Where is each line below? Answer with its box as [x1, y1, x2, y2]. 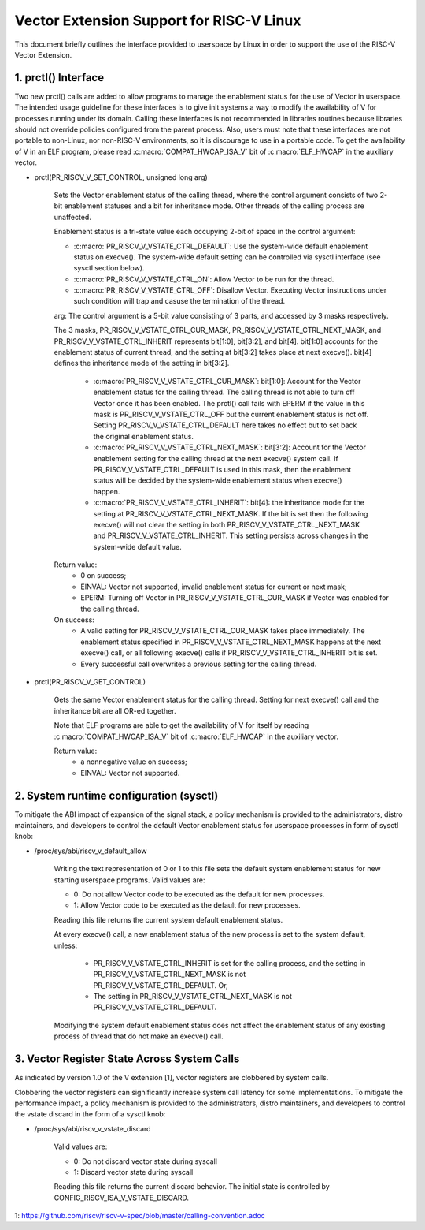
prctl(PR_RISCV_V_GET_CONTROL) [34, 676, 146, 686]
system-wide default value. [93, 542, 182, 551]
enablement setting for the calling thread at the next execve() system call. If [93, 453, 338, 463]
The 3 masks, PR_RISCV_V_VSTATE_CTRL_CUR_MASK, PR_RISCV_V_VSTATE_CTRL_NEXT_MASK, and [54, 326, 382, 335]
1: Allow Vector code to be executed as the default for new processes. [73, 900, 301, 910]
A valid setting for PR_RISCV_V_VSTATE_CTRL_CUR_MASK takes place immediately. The [80, 626, 365, 635]
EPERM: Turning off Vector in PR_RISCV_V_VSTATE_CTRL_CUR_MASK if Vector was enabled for [80, 593, 389, 602]
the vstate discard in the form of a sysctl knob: [14, 1109, 166, 1119]
